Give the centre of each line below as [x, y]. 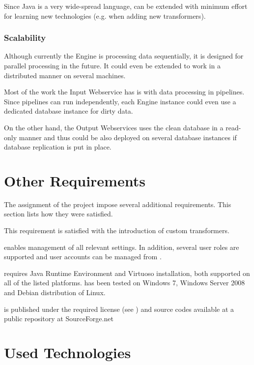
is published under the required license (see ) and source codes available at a [119, 309]
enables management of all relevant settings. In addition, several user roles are [122, 247]
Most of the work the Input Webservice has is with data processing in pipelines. [124, 92]
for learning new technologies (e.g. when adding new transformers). [105, 15]
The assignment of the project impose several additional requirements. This [118, 204]
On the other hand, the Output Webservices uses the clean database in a [114, 127]
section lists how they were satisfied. [58, 214]
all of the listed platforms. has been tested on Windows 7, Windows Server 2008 [125, 283]
